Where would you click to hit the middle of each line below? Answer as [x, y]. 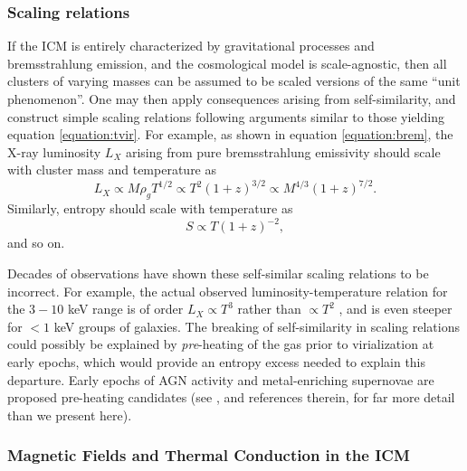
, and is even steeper [396, 309]
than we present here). [70, 414]
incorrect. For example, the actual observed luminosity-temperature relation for [228, 291]
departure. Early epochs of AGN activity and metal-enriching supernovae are [221, 379]
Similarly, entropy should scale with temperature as [150, 208]
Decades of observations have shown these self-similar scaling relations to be [218, 273]
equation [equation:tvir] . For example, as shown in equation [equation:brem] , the [230, 134]
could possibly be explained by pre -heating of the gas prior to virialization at [221, 344]
